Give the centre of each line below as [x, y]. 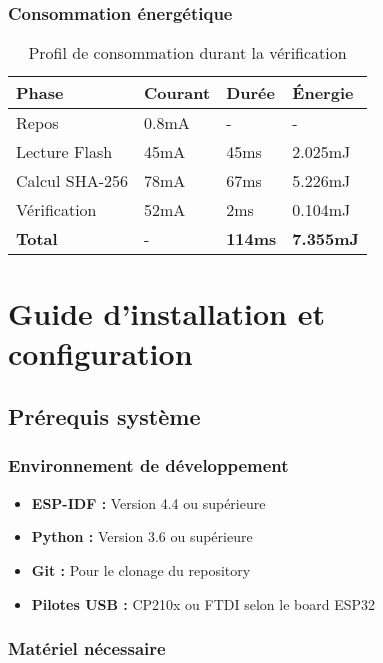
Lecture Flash [64, 152]
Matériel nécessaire [87, 648]
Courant [177, 93]
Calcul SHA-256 [72, 181]
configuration [100, 352]
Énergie [323, 93]
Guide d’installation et [166, 313]
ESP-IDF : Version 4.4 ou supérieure [148, 502]
